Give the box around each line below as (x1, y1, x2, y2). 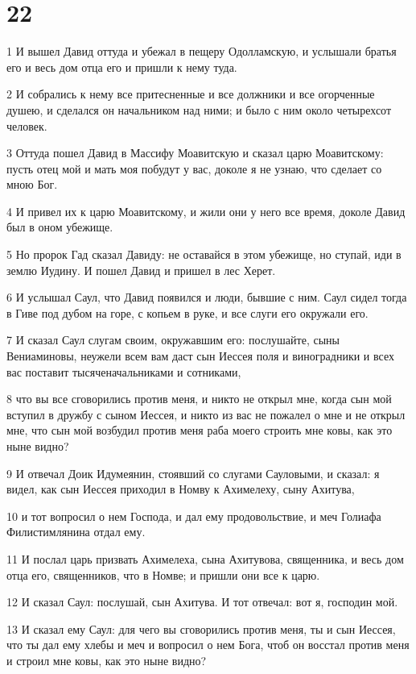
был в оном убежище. (6, 218, 113, 235)
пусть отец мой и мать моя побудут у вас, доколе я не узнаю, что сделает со (6, 160, 382, 177)
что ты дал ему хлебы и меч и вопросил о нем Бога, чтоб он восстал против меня (6, 636, 410, 653)
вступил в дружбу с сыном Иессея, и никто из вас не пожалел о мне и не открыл (6, 406, 406, 422)
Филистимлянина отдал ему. (6, 523, 146, 540)
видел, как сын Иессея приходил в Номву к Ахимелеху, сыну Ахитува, (6, 481, 355, 497)
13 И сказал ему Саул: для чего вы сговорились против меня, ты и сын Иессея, (6, 620, 396, 637)
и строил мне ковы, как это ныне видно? (6, 651, 207, 668)
